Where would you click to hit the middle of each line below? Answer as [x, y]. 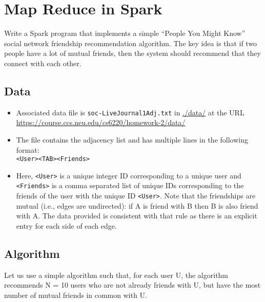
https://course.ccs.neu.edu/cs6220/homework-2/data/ [101, 122]
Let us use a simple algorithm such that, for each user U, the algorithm [116, 275]
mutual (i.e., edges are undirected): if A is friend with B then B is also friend [137, 205]
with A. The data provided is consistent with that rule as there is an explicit [137, 216]
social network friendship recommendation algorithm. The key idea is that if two [131, 43]
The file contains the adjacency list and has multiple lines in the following [132, 139]
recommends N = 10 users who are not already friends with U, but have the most [132, 285]
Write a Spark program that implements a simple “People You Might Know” [125, 33]
